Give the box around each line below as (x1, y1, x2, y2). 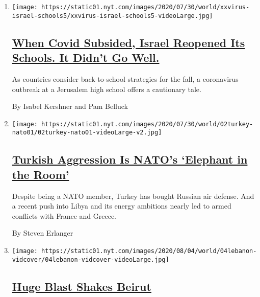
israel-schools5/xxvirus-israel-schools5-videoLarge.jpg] (12, 12, 213, 19)
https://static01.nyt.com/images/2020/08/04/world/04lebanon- (41, 247, 257, 255)
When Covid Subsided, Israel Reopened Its (12, 34, 245, 50)
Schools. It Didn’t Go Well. (12, 50, 160, 65)
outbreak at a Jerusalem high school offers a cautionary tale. (12, 83, 201, 94)
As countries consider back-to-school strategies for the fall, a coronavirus (12, 73, 239, 84)
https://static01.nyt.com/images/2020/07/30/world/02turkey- (41, 120, 253, 128)
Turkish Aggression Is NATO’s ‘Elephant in (12, 151, 248, 167)
